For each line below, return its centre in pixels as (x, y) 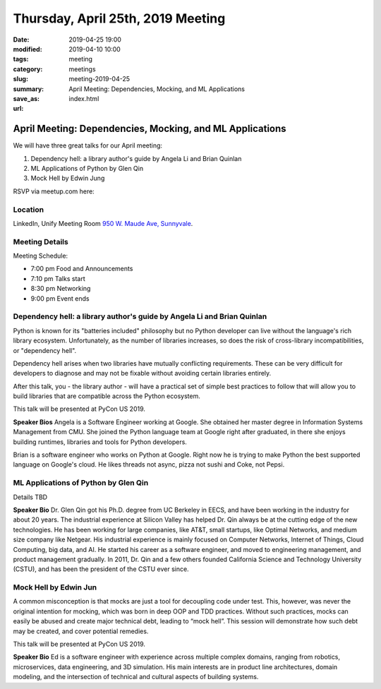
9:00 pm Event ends (60, 298)
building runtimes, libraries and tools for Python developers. (100, 442)
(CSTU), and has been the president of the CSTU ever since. (101, 569)
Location (29, 210)
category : (28, 69)
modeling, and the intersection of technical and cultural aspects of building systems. (136, 677)
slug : (20, 79)
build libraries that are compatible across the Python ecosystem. (107, 396)
